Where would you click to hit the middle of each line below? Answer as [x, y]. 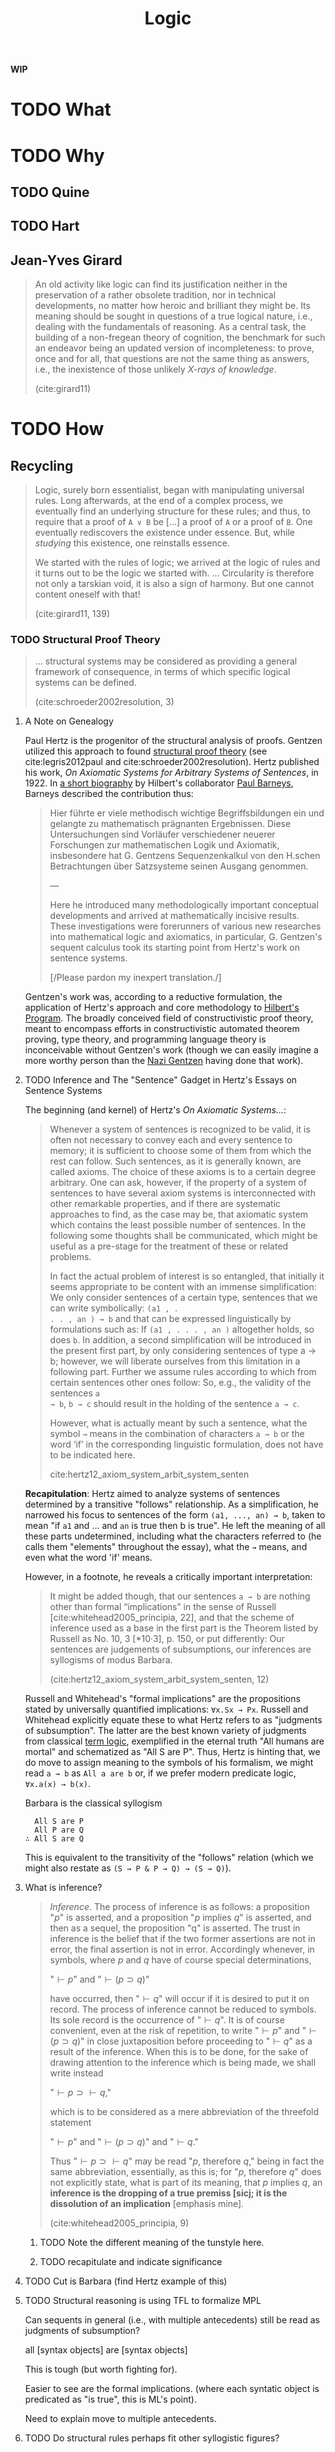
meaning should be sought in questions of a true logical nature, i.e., [173, 316]
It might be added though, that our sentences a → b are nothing [180, 1596]
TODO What [61, 109]
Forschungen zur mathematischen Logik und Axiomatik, [164, 845]
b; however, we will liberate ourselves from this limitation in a [175, 1361]
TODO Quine [50, 192]
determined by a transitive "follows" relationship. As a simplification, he [171, 1504]
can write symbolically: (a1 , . [114, 1308]
